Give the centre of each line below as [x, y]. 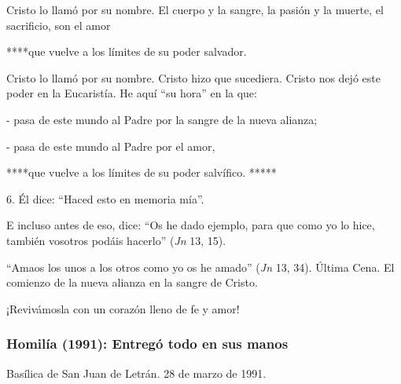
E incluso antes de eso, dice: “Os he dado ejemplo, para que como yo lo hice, [191, 225]
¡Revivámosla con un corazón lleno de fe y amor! [123, 308]
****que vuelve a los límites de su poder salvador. [127, 51]
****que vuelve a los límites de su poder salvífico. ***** [142, 172]
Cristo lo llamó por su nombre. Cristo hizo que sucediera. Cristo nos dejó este [193, 77]
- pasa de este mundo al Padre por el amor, [111, 146]
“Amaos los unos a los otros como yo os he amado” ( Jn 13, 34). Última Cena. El [200, 267]
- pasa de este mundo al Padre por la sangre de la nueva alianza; [162, 119]
